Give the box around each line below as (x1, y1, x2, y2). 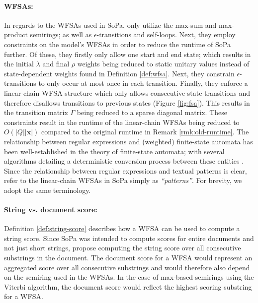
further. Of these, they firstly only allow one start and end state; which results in (4, 49, 251, 59)
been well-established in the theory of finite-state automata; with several (4, 146, 225, 156)
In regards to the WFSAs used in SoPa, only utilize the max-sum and (4, 19, 217, 30)
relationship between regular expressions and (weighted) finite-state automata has (4, 136, 253, 146)
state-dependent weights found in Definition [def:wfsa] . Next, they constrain (4, 68, 235, 78)
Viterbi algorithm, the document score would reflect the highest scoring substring (4, 281, 252, 292)
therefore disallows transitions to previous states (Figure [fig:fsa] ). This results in (4, 97, 250, 108)
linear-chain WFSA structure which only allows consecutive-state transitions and (4, 87, 251, 98)
